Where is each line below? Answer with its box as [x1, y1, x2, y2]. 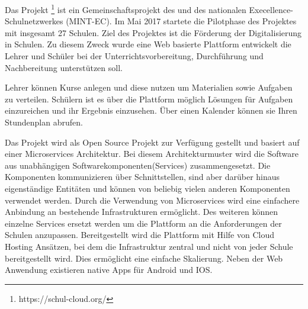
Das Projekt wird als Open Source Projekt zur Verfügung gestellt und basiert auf [5, 136, 300, 148]
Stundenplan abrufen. [5, 116, 83, 128]
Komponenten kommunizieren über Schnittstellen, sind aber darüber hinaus [5, 170, 280, 183]
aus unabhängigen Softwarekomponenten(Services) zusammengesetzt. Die [5, 159, 271, 171]
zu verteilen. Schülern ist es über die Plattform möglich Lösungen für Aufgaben [5, 92, 293, 105]
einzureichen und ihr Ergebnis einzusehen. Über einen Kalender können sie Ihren [5, 104, 297, 117]
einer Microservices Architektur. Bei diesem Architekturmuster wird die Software [5, 147, 299, 160]
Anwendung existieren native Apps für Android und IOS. [5, 263, 213, 276]
